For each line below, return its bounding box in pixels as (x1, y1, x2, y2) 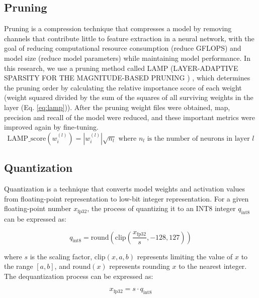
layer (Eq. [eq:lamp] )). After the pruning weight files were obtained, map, (4, 102, 230, 112)
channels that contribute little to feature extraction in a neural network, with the (4, 33, 254, 43)
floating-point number (4, 203, 71, 214)
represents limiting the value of (137, 251, 233, 261)
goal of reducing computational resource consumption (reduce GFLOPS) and (4, 43, 241, 53)
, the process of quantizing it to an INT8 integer (87, 203, 236, 214)
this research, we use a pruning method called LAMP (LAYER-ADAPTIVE (4, 62, 238, 73)
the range (4, 261, 33, 271)
